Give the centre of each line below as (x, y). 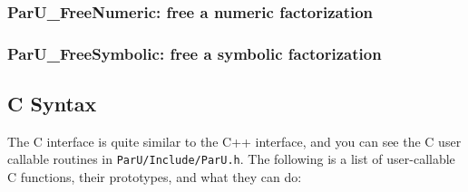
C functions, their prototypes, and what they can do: (155, 177)
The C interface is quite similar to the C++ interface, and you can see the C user (234, 141)
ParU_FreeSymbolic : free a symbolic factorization (195, 53)
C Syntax (52, 104)
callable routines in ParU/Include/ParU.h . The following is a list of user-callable (231, 159)
